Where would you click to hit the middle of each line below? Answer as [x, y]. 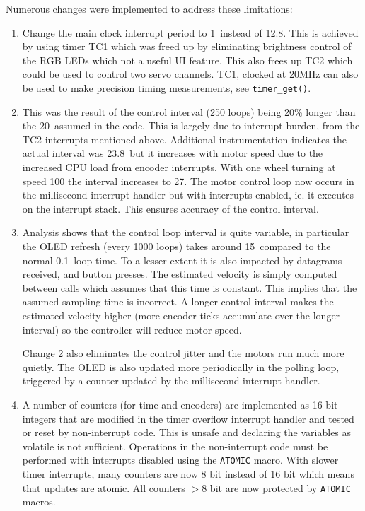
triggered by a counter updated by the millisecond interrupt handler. [171, 381]
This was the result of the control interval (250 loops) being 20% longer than [189, 111]
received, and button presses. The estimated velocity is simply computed [180, 274]
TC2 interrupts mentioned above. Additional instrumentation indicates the [184, 139]
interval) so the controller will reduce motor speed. [132, 329]
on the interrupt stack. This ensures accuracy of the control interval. [170, 208]
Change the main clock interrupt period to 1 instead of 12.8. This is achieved [190, 32]
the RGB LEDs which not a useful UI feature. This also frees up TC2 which [187, 60]
